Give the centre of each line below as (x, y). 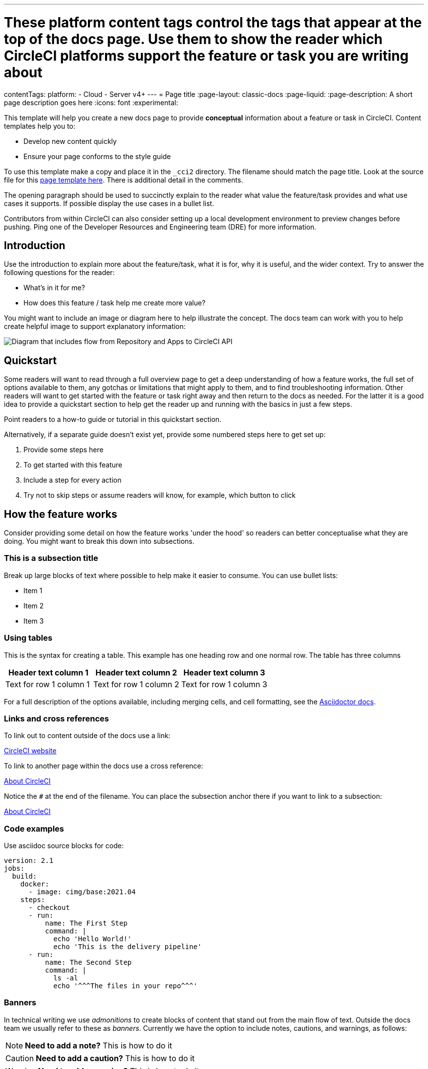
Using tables (28, 638)
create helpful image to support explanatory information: (95, 326)
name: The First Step (86, 923)
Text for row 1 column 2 (136, 684)
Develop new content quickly (70, 141)
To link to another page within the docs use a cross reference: (104, 766)
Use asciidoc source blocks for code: (64, 846)
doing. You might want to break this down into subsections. (99, 541)
